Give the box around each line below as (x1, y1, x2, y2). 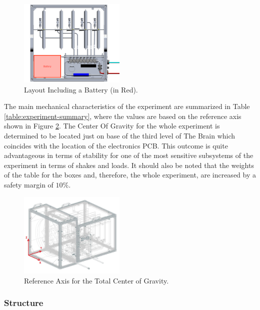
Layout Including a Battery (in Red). (24, 84, 138, 94)
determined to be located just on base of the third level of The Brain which (4, 130, 235, 141)
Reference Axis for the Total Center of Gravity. (24, 275, 169, 285)
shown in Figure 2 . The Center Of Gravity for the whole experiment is (4, 120, 220, 131)
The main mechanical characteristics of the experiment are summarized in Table (4, 101, 250, 111)
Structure (4, 296, 43, 309)
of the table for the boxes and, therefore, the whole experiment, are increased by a (4, 169, 256, 180)
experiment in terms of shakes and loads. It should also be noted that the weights (4, 159, 254, 170)
